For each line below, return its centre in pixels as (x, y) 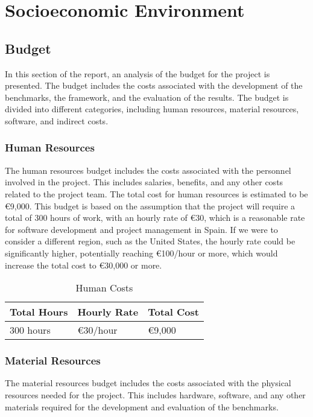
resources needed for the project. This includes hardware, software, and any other (155, 394)
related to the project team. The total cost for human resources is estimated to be (156, 193)
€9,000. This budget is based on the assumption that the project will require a (150, 205)
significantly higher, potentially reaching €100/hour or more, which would (141, 253)
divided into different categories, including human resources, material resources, (152, 109)
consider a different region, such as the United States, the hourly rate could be (150, 241)
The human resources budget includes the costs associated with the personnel (148, 170)
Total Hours (39, 312)
